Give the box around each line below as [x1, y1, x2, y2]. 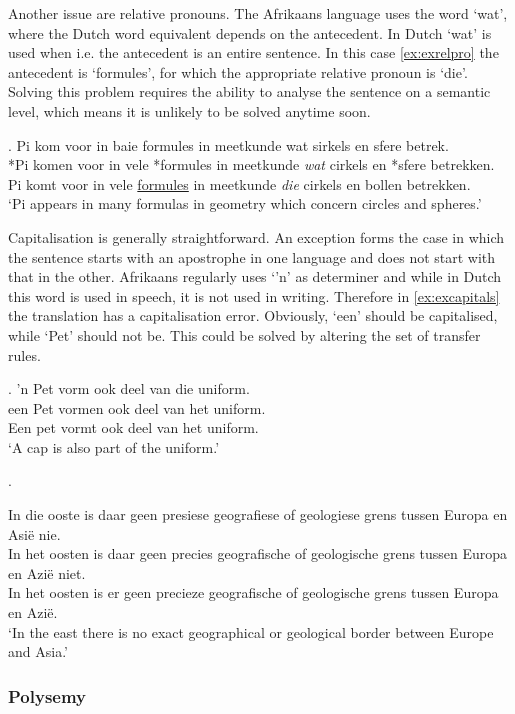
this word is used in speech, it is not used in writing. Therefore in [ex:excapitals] [8, 285, 500, 306]
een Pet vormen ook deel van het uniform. [8, 397, 266, 418]
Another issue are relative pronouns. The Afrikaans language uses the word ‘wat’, [8, 3, 508, 23]
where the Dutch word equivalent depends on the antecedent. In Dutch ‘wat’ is [8, 22, 492, 43]
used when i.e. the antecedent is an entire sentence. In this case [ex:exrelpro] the [8, 42, 499, 63]
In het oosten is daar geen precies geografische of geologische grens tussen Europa [8, 543, 508, 564]
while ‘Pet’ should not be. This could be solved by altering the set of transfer [8, 324, 481, 345]
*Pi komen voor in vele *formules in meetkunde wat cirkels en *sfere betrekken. [8, 154, 495, 175]
